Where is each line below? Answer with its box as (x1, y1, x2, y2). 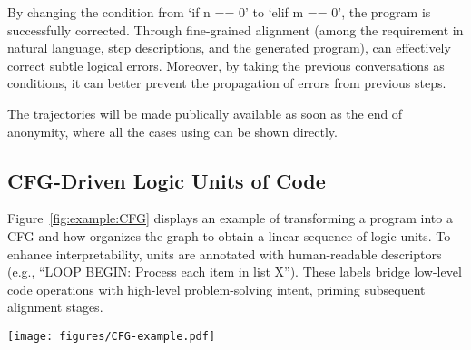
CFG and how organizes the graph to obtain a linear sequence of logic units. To (7, 226, 451, 245)
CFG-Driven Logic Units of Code (7, 166, 326, 194)
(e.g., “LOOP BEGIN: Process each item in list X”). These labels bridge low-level (7, 262, 462, 281)
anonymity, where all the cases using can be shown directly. (7, 122, 338, 141)
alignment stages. (7, 297, 103, 316)
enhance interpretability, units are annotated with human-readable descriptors (7, 244, 442, 263)
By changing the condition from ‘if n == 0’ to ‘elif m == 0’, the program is (7, 3, 431, 21)
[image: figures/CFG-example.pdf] (7, 329, 216, 343)
